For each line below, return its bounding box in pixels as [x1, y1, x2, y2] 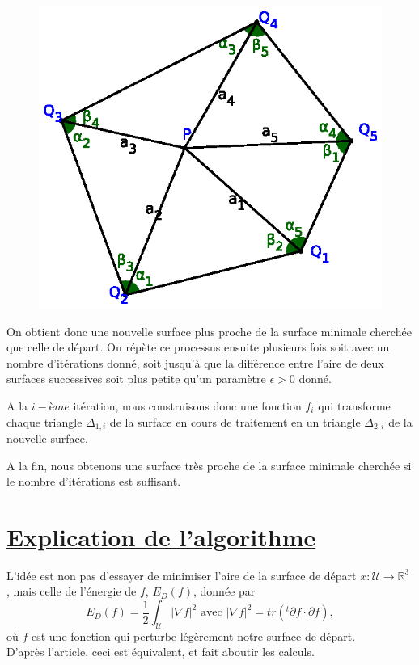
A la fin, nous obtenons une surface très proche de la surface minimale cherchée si [6, 457, 412, 473]
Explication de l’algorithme [6, 520, 316, 553]
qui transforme [318, 397, 391, 414]
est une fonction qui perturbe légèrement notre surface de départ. [31, 627, 356, 644]
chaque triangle [6, 413, 83, 430]
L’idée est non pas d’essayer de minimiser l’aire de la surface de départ [6, 566, 357, 583]
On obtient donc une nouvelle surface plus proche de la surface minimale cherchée [6, 322, 412, 339]
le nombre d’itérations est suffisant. [6, 473, 181, 490]
